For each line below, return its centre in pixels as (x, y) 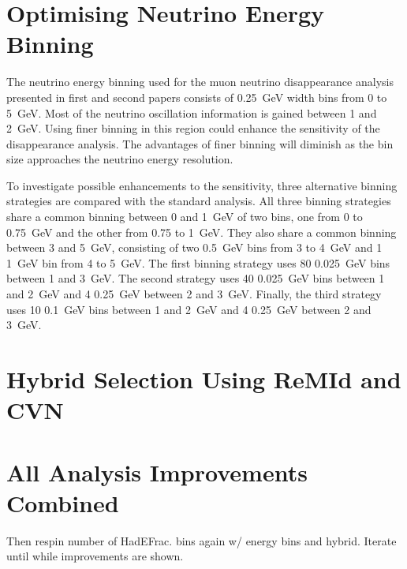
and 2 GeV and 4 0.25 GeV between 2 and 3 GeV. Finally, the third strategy (194, 294)
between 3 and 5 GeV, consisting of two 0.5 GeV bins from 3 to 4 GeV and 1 (194, 247)
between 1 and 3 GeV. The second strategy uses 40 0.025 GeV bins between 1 (196, 278)
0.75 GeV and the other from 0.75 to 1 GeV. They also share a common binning (202, 232)
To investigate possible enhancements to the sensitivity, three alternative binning (202, 185)
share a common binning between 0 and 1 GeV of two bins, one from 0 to (185, 217)
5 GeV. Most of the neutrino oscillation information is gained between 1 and (192, 112)
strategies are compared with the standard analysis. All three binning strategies (199, 201)
